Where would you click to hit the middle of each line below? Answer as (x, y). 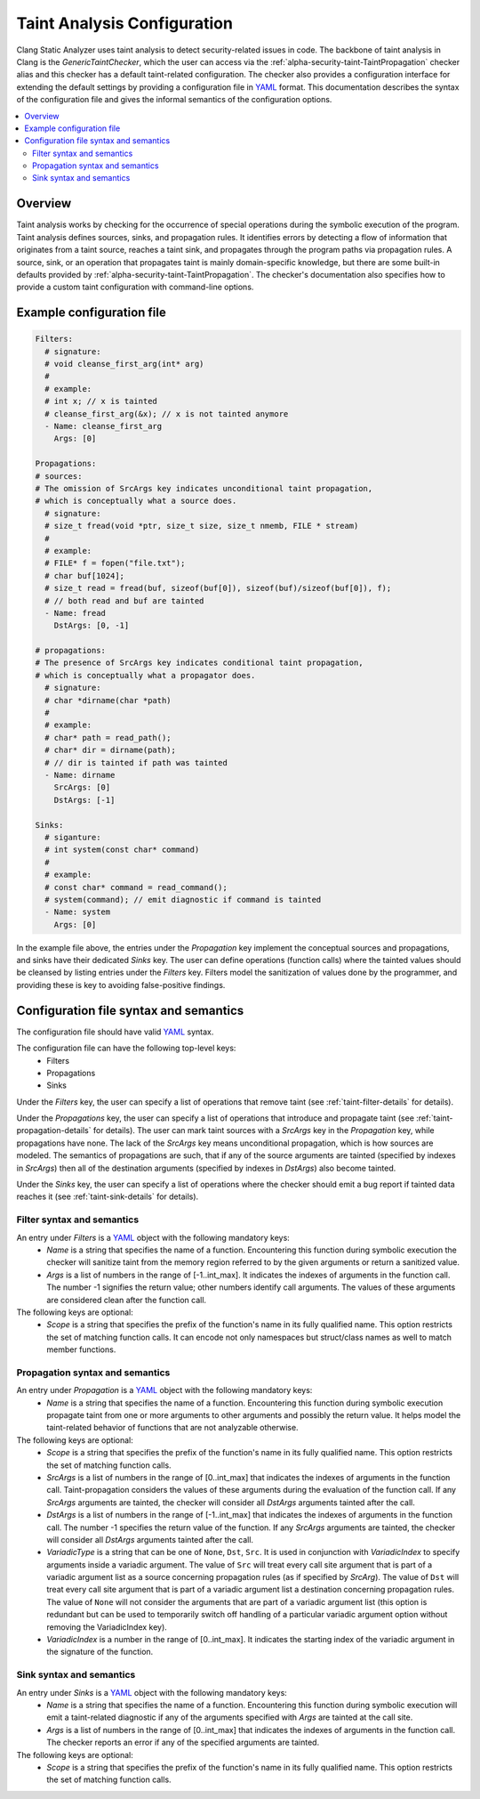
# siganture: (73, 837)
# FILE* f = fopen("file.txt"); (115, 563)
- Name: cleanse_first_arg (104, 426)
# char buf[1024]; (84, 575)
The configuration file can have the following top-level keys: (126, 1048)
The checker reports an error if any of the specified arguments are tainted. (183, 1742)
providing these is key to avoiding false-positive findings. (121, 985)
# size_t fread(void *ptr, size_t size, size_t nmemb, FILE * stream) (202, 526)
